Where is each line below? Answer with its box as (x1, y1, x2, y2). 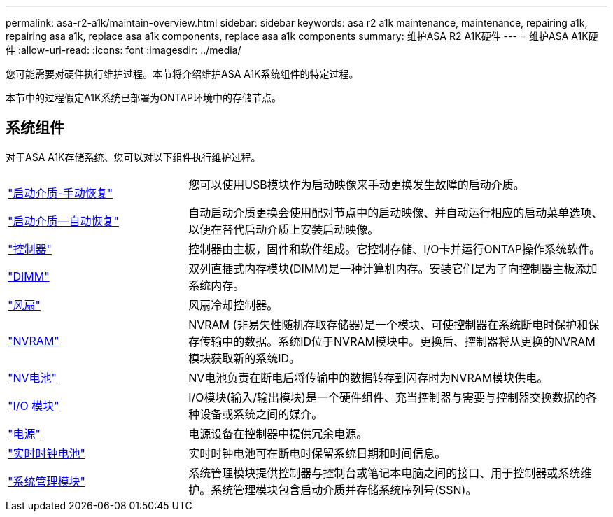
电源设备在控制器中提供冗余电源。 (188, 426, 368, 441)
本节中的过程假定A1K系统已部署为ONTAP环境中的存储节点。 (6, 92, 281, 104)
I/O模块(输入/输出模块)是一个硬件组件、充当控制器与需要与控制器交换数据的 (188, 390, 586, 404)
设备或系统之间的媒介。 (199, 406, 323, 421)
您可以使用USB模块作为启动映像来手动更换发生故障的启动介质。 (188, 177, 525, 192)
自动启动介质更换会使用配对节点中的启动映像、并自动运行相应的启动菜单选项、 (188, 205, 603, 220)
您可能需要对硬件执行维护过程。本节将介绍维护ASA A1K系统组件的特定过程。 (6, 68, 359, 80)
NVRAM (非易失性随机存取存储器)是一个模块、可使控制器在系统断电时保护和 (188, 317, 589, 332)
